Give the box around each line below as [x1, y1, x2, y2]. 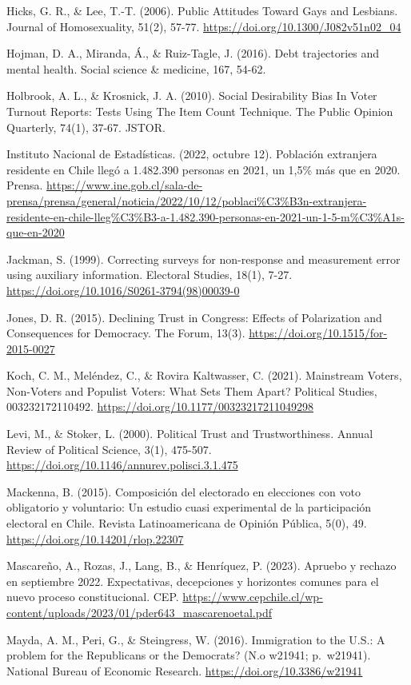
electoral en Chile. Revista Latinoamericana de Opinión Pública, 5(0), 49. [6, 515, 367, 532]
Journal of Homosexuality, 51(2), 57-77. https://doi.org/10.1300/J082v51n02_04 [6, 18, 401, 34]
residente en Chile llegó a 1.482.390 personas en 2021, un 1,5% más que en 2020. [6, 161, 401, 177]
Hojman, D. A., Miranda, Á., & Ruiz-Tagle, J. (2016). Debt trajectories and [6, 45, 380, 62]
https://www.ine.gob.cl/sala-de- [46, 177, 203, 193]
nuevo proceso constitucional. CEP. [6, 588, 179, 605]
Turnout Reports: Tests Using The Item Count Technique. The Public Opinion [6, 102, 393, 119]
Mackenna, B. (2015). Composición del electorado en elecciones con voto [6, 483, 361, 500]
